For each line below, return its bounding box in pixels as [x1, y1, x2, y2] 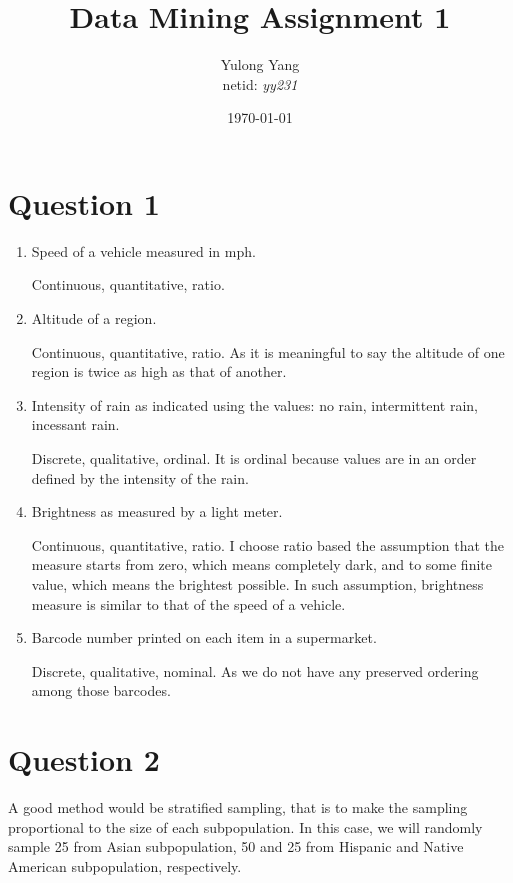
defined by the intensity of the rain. [31, 467, 249, 488]
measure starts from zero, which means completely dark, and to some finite [31, 554, 492, 575]
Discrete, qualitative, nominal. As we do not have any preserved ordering [31, 660, 479, 681]
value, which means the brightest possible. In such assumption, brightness [31, 573, 484, 594]
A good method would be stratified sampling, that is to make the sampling [8, 797, 468, 818]
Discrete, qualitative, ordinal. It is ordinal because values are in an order [31, 448, 477, 468]
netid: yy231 [222, 73, 298, 94]
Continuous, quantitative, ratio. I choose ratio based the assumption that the [31, 534, 505, 555]
